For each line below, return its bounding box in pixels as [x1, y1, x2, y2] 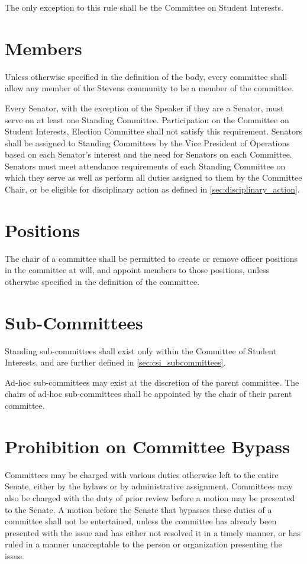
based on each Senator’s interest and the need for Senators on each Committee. [5, 148, 292, 161]
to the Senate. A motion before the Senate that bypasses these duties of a [5, 503, 272, 515]
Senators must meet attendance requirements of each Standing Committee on [5, 159, 286, 172]
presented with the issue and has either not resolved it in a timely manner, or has [5, 526, 300, 539]
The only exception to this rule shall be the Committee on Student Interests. [5, 1, 283, 13]
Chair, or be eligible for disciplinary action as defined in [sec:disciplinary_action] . [5, 183, 300, 196]
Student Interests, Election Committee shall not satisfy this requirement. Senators [5, 125, 302, 137]
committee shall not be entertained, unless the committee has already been [5, 515, 277, 527]
